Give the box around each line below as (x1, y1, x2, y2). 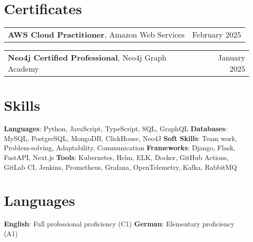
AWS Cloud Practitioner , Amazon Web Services (8, 29, 185, 40)
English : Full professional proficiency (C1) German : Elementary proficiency (4, 219, 235, 229)
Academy (8, 63, 39, 75)
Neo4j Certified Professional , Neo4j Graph (8, 52, 166, 63)
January (217, 52, 245, 63)
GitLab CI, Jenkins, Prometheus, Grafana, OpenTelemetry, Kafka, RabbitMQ (4, 161, 237, 172)
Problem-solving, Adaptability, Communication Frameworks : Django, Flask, (4, 142, 235, 153)
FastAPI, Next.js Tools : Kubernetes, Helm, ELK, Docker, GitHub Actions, (4, 152, 229, 162)
